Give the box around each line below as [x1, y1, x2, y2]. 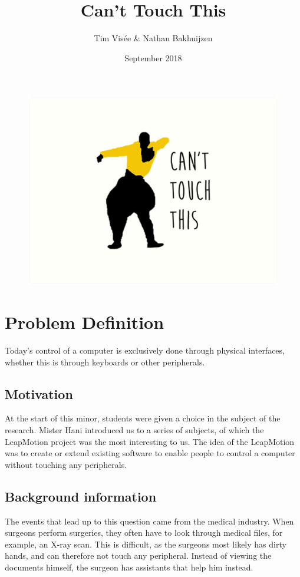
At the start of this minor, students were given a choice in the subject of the [5, 412, 281, 424]
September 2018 [124, 51, 182, 64]
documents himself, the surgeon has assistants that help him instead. [5, 560, 253, 573]
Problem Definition [5, 310, 164, 334]
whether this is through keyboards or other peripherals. [5, 355, 205, 368]
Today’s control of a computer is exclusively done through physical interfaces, [5, 344, 285, 356]
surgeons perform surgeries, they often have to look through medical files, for [5, 526, 283, 539]
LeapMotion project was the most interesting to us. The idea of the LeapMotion [5, 435, 295, 447]
